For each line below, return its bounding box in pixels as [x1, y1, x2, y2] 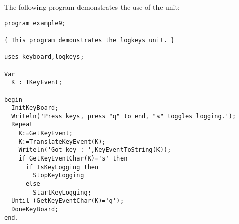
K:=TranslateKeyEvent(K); [18, 138, 106, 145]
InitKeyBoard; [11, 104, 59, 112]
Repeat [11, 121, 33, 129]
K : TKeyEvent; [11, 79, 62, 86]
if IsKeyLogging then [25, 163, 99, 171]
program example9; [4, 19, 66, 27]
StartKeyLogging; [33, 188, 91, 196]
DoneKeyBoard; [11, 206, 59, 213]
